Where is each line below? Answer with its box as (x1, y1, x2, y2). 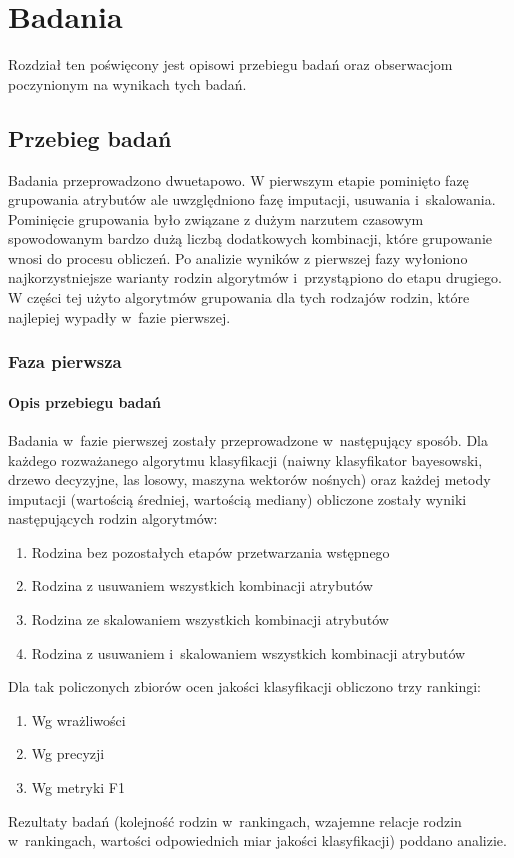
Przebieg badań (8, 122, 172, 153)
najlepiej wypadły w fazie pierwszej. (8, 306, 231, 327)
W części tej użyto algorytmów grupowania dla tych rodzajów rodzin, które (8, 287, 470, 308)
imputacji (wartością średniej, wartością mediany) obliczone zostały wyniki (8, 488, 467, 509)
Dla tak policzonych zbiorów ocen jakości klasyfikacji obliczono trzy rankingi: (8, 676, 481, 697)
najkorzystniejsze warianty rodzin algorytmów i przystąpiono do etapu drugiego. (8, 267, 503, 288)
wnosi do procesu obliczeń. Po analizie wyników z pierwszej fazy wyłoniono (8, 247, 468, 268)
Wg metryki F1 (31, 777, 125, 798)
